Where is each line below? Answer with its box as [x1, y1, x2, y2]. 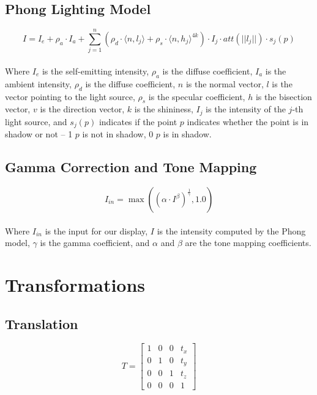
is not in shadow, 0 [82, 128, 154, 140]
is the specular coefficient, [148, 90, 245, 103]
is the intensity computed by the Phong [157, 224, 306, 237]
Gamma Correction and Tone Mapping [5, 158, 257, 176]
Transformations [5, 272, 146, 297]
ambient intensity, [5, 77, 72, 90]
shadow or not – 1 [5, 128, 73, 140]
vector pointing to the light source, [5, 90, 135, 103]
